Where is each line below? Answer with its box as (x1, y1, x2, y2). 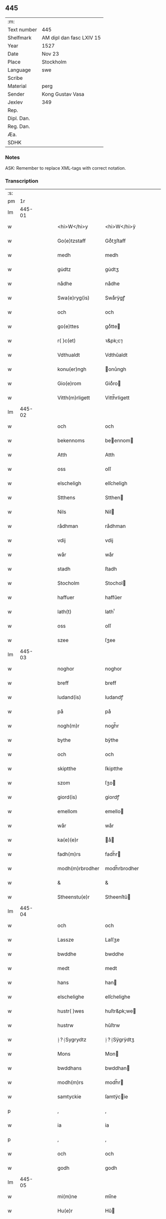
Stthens (57, 494, 76, 501)
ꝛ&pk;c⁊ (105, 337, 123, 344)
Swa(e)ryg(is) (57, 295, 90, 302)
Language (7, 66, 31, 73)
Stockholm (41, 58, 67, 65)
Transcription (5, 178, 39, 185)
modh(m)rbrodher (57, 865, 100, 872)
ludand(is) (57, 694, 82, 701)
